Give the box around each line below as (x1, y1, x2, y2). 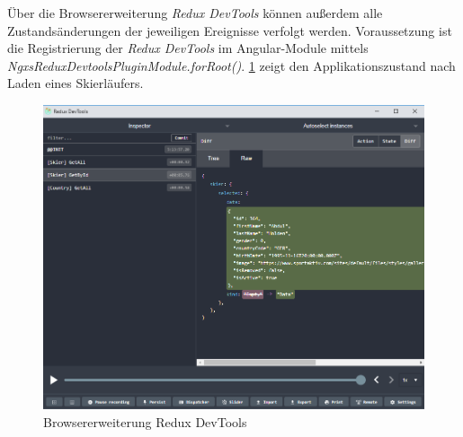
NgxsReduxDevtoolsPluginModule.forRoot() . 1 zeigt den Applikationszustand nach (7, 56, 456, 74)
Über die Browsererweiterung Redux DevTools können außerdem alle (7, 4, 383, 22)
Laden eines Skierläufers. (7, 74, 144, 92)
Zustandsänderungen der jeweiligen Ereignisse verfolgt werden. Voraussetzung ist (7, 21, 452, 39)
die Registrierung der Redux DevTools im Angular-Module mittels (7, 39, 369, 57)
